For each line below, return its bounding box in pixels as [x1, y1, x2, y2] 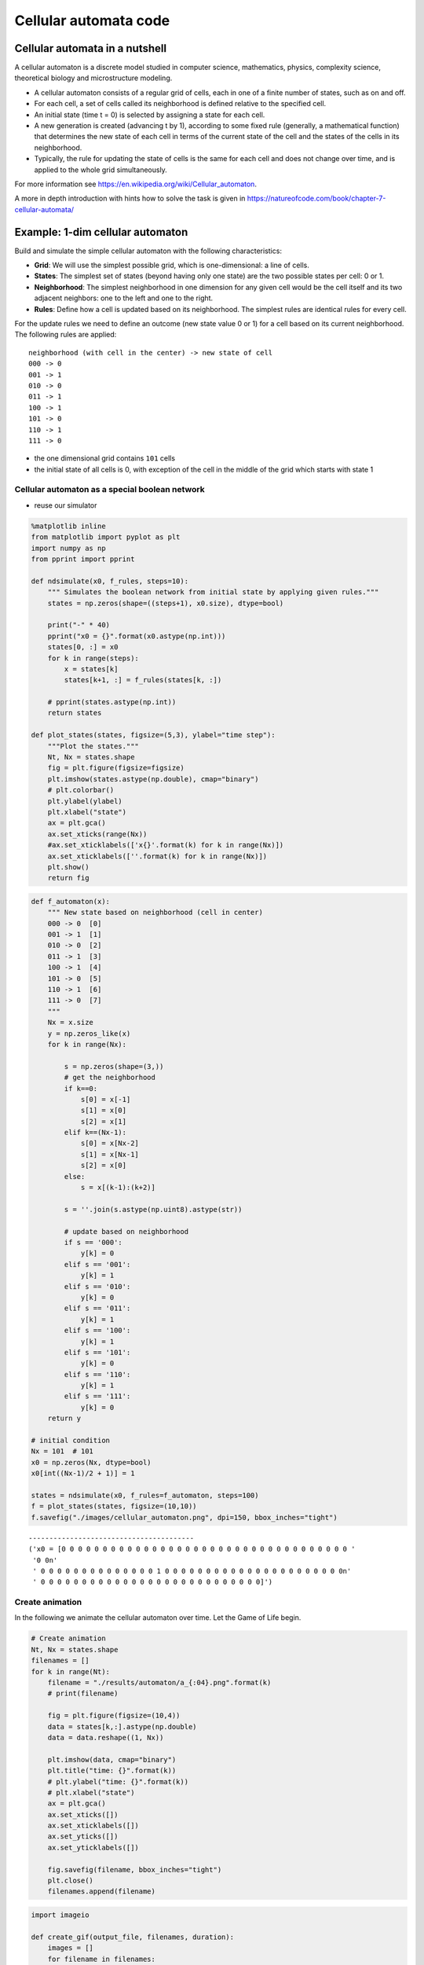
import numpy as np [31, 543, 106, 553]
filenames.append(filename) [47, 1887, 156, 1896]
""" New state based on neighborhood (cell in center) [47, 908, 263, 917]
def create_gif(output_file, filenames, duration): [31, 1932, 235, 1941]
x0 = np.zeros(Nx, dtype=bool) [31, 1458, 152, 1467]
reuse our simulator [34, 500, 97, 510]
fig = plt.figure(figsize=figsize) [47, 763, 185, 773]
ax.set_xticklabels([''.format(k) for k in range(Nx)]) [47, 851, 268, 861]
